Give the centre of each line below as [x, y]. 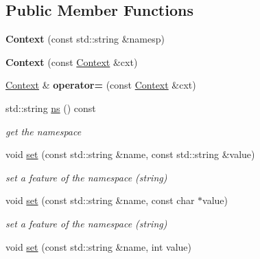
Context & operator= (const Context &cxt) [101, 85]
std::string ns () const [51, 108]
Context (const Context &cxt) [72, 61]
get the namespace [44, 131]
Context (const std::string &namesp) [85, 39]
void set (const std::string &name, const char [100, 200]
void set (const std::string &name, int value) [99, 246]
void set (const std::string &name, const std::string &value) [130, 154]
